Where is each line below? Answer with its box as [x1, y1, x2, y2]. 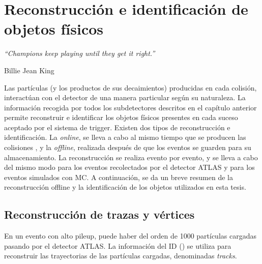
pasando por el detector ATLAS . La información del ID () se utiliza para [4, 240, 231, 251]
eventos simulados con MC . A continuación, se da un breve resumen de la [4, 171, 233, 182]
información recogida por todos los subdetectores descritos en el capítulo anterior [4, 102, 257, 112]
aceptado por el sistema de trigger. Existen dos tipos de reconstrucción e [4, 122, 230, 132]
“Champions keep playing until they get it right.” [4, 48, 155, 58]
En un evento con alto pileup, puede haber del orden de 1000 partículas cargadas [4, 230, 256, 241]
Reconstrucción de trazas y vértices [4, 207, 195, 222]
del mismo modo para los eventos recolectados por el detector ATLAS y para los [4, 162, 255, 172]
